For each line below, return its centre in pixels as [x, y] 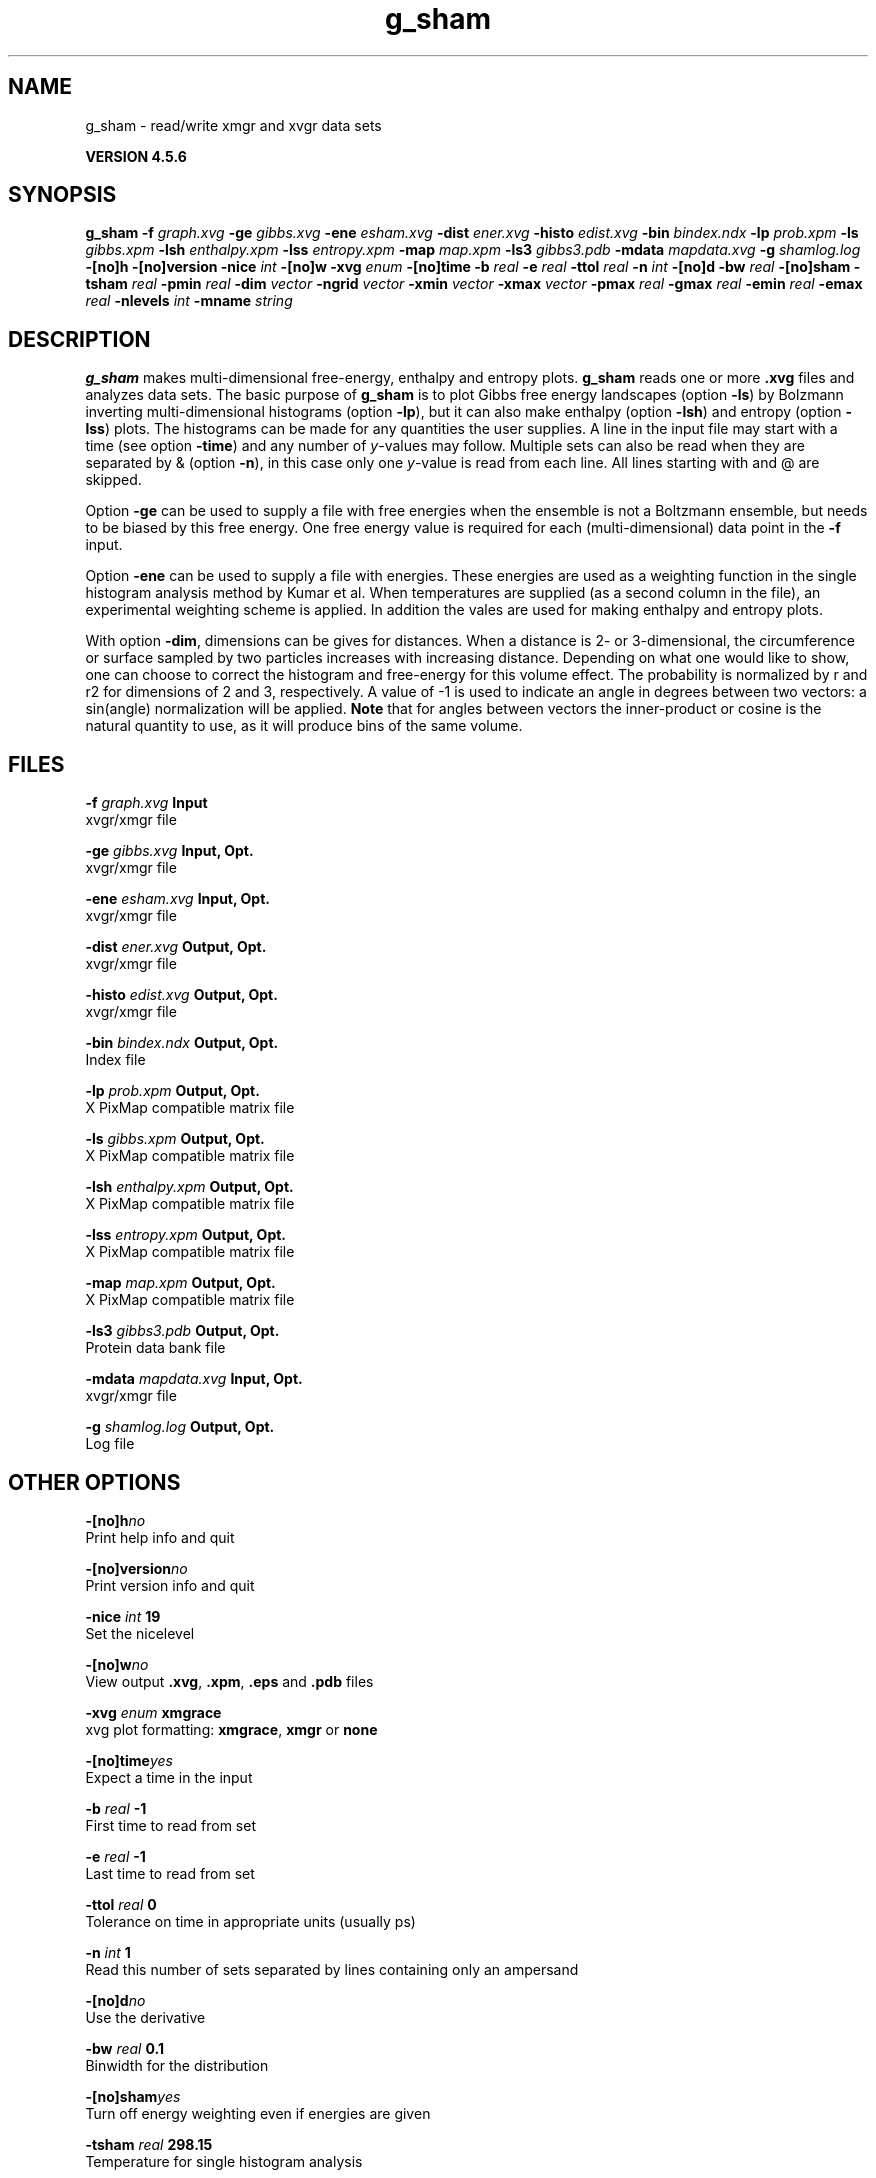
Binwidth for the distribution [177, 2065]
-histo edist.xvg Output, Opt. [181, 995]
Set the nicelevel [140, 1633]
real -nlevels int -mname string [189, 301]
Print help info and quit [160, 1537]
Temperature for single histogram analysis [224, 2161]
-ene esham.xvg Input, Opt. [177, 899]
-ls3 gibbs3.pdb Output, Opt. [182, 1331]
